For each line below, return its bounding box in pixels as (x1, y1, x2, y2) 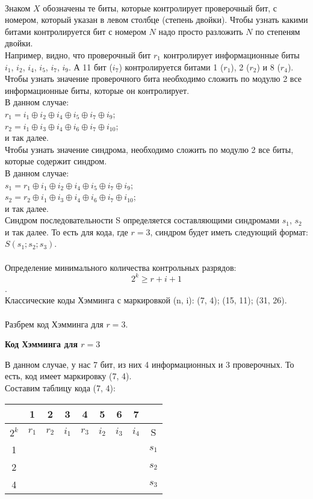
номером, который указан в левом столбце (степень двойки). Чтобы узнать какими (5, 13, 308, 26)
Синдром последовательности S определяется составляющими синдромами (5, 214, 280, 226)
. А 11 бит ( (69, 60, 113, 73)
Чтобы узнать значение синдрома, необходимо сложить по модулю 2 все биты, (5, 143, 294, 155)
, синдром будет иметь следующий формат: (150, 225, 308, 238)
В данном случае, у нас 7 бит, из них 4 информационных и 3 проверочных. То (5, 358, 294, 370)
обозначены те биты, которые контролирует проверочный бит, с (43, 1, 277, 14)
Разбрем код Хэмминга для (5, 317, 104, 330)
